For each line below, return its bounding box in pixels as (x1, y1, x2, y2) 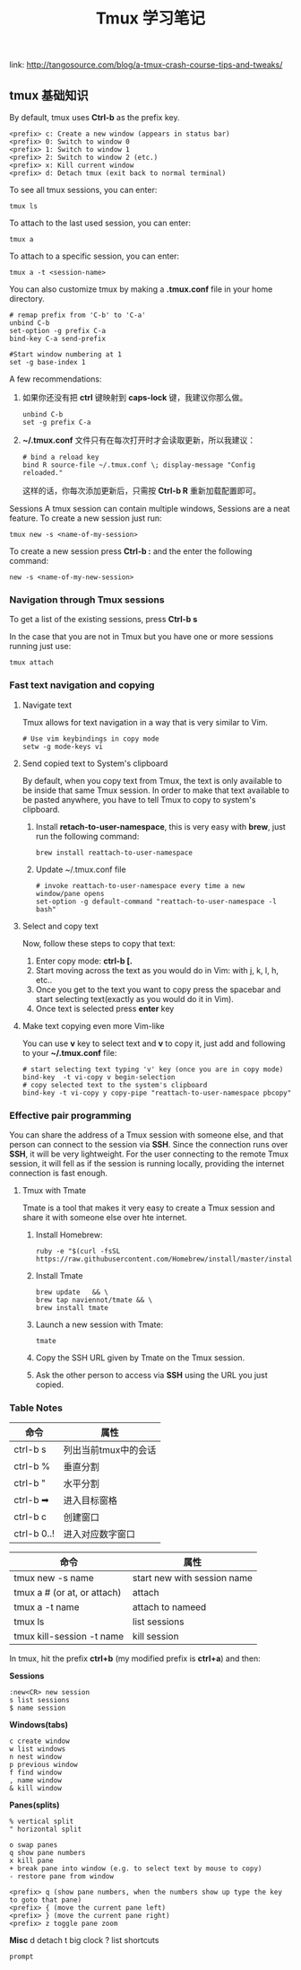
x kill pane (9, 1856, 54, 1866)
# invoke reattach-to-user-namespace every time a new (35, 881, 245, 890)
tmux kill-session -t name (13, 1631, 125, 1643)
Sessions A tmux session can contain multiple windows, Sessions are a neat (9, 504, 290, 514)
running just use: (9, 641, 72, 652)
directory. (9, 294, 45, 303)
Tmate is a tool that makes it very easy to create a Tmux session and (21, 1202, 276, 1213)
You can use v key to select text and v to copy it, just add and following (21, 1038, 286, 1049)
